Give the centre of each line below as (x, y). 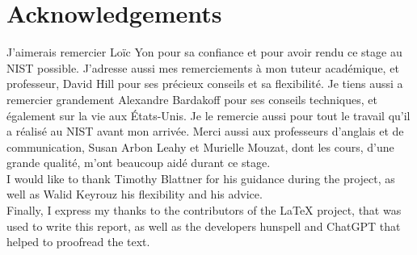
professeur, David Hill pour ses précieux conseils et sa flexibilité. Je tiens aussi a (205, 84)
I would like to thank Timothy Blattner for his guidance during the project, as (201, 178)
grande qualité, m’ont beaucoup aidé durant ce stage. (139, 163)
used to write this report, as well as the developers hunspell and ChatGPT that (204, 226)
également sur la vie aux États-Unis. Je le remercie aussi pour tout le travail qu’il (208, 115)
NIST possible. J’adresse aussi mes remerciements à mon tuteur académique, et (203, 67)
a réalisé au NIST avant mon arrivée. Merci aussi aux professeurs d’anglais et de (205, 131)
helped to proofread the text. (78, 242)
